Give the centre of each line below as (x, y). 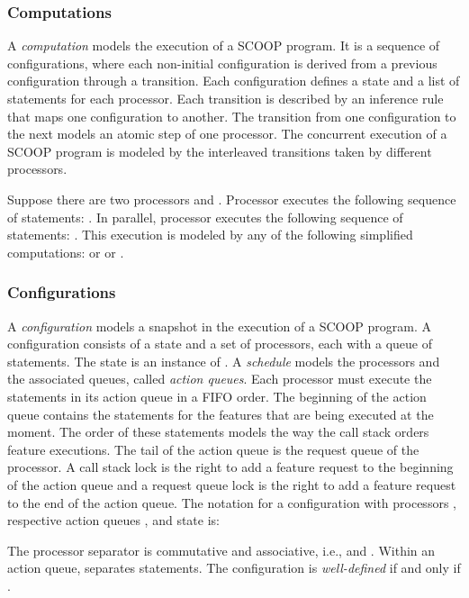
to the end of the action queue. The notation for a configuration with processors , (232, 502)
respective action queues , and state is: (113, 520)
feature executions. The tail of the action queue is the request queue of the (213, 449)
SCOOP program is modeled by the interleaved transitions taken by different (220, 151)
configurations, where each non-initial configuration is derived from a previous (222, 63)
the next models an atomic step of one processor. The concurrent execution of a (227, 134)
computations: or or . (66, 252)
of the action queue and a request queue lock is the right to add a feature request (232, 484)
